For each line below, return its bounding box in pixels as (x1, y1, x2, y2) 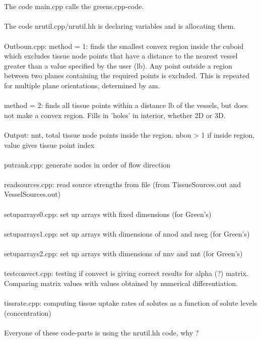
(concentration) (4, 307, 51, 318)
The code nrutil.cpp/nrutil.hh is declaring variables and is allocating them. (4, 21, 235, 31)
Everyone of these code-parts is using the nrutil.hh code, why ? (4, 327, 199, 337)
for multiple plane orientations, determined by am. (4, 80, 160, 90)
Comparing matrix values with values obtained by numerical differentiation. (4, 277, 238, 288)
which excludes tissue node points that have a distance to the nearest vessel (4, 50, 238, 61)
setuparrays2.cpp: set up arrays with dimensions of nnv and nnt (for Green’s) (4, 248, 243, 259)
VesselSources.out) (4, 189, 61, 199)
